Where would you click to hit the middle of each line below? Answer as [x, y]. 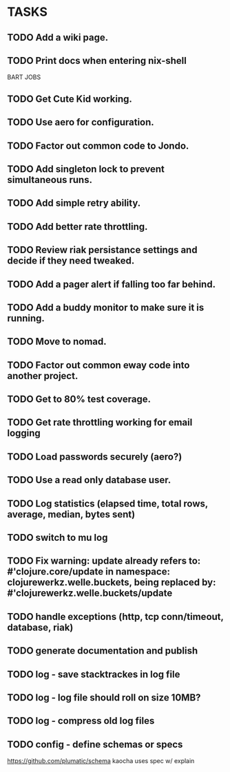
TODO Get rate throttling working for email [100, 423]
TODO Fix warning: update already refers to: [104, 561]
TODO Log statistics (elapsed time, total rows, [108, 503]
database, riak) [40, 627]
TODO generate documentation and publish [103, 651]
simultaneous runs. [50, 180]
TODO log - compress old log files [81, 721]
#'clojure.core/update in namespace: [89, 572]
